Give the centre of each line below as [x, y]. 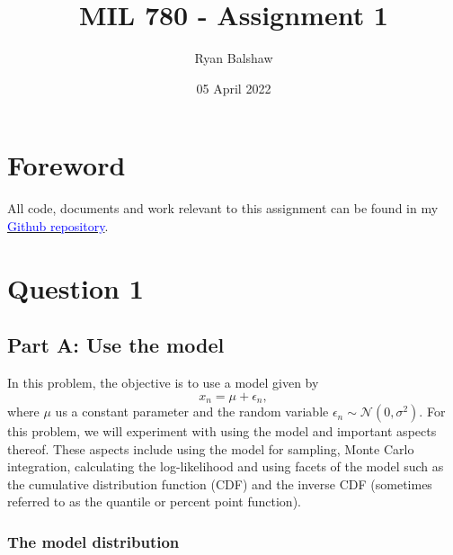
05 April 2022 [234, 88]
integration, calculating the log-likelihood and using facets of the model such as [226, 466]
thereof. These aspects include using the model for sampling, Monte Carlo [211, 448]
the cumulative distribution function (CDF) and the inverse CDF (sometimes [220, 483]
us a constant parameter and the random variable [192, 412]
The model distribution [93, 541]
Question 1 [75, 287]
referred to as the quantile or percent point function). [154, 501]
